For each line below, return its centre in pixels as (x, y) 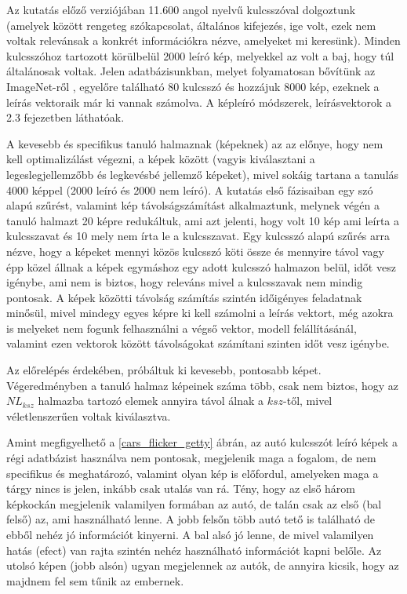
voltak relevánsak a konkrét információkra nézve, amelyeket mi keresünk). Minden (203, 40)
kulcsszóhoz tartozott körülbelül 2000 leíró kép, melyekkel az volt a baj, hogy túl (200, 55)
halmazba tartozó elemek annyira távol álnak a (151, 401)
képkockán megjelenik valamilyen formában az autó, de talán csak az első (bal (194, 503)
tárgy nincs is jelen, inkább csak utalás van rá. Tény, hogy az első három (181, 488)
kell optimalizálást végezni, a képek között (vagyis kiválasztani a (161, 159)
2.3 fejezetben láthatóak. (65, 117)
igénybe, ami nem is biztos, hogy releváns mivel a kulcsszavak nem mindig (185, 282)
